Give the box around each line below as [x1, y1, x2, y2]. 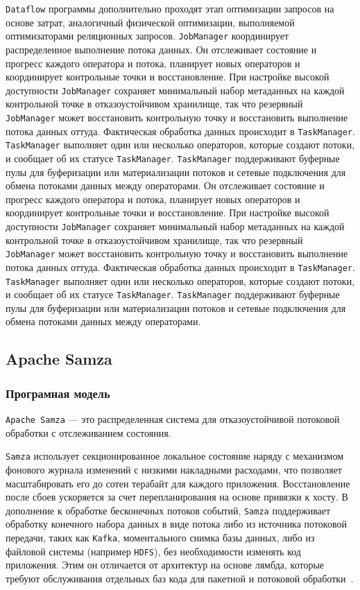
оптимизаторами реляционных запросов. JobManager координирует [6, 28, 289, 43]
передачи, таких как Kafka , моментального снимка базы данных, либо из [6, 530, 315, 544]
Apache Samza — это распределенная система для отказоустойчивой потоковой [6, 412, 340, 426]
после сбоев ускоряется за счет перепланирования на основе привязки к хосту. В [6, 489, 348, 504]
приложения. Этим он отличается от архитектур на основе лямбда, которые [6, 557, 325, 572]
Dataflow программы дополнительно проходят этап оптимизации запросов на [6, 1, 334, 15]
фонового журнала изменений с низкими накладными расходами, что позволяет [6, 462, 342, 476]
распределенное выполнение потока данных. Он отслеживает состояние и [6, 42, 317, 56]
